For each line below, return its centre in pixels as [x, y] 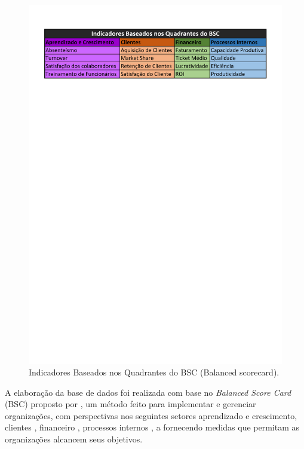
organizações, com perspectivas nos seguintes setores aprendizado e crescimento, [151, 415]
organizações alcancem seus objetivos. [74, 439]
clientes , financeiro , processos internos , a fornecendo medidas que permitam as [152, 427]
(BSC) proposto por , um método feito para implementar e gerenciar [130, 404]
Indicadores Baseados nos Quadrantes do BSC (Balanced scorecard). [154, 372]
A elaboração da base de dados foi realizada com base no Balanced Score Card [148, 392]
